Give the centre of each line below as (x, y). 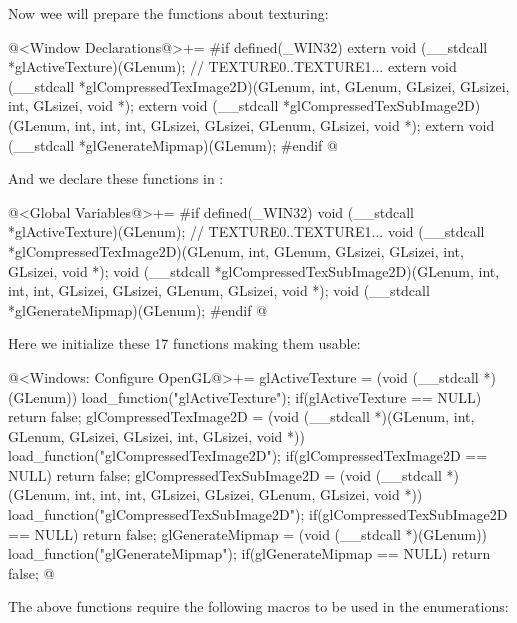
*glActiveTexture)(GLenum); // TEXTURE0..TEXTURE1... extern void (232, 66)
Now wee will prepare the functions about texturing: (168, 13)
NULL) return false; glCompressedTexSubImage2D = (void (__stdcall (225, 474)
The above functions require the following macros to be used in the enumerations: (258, 606)
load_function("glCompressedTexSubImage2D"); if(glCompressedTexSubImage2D (258, 514)
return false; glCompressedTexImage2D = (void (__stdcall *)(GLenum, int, (241, 416)
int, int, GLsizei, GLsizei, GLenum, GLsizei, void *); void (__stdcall (219, 290)
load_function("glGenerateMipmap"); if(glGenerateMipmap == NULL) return (249, 553)
